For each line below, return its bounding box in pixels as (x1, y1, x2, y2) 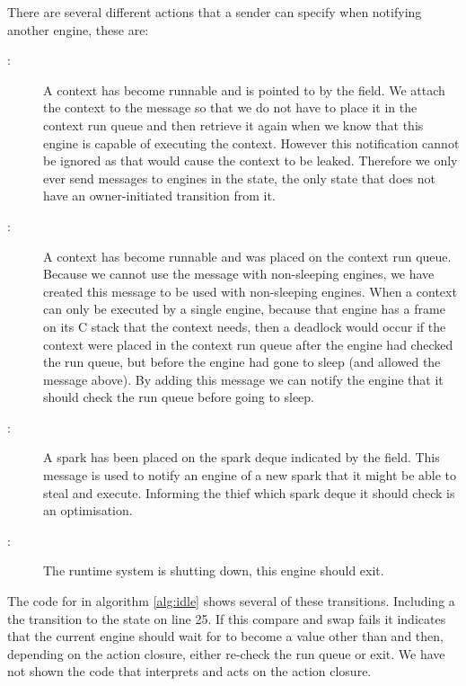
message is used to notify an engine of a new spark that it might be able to (43, 466, 457, 485)
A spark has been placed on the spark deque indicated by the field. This (43, 448, 440, 467)
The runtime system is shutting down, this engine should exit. (43, 561, 384, 580)
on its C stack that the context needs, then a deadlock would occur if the (43, 316, 446, 335)
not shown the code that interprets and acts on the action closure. (7, 662, 372, 681)
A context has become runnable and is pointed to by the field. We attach (43, 80, 445, 99)
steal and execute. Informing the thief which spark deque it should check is (43, 483, 455, 502)
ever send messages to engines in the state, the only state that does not (43, 168, 435, 187)
